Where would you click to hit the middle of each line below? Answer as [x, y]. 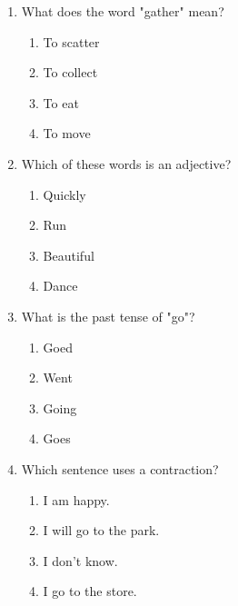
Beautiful [69, 255]
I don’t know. [80, 560]
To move [67, 133]
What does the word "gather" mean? [123, 11]
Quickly [64, 194]
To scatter [71, 41]
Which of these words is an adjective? [126, 163]
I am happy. [76, 499]
